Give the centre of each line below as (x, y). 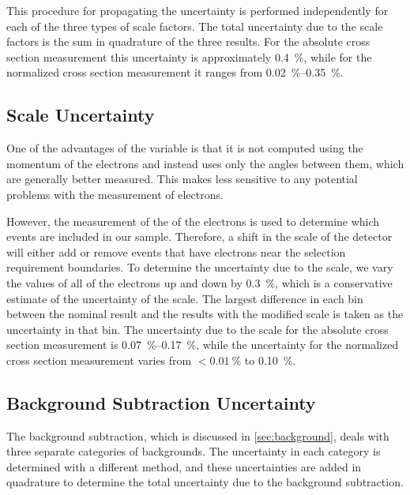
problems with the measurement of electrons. (115, 194)
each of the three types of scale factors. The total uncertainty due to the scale (195, 26)
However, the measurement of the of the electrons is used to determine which (193, 221)
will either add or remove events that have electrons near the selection (176, 251)
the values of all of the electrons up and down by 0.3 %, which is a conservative (199, 282)
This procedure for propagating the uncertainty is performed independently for (197, 10)
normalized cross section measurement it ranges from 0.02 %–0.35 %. (175, 72)
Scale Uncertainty (81, 115)
